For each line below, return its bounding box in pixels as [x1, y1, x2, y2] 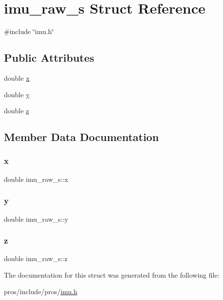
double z [4, 106, 29, 116]
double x [4, 72, 30, 83]
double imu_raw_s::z [4, 253, 68, 264]
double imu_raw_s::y [4, 213, 68, 224]
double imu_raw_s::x [4, 174, 68, 184]
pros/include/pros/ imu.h [4, 286, 77, 296]
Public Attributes [4, 50, 94, 65]
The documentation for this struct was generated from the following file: [4, 269, 220, 280]
